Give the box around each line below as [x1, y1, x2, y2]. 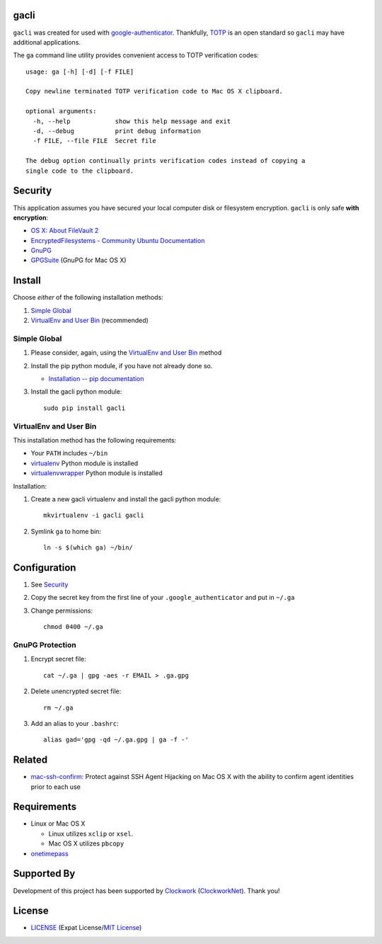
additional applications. [13, 38, 81, 46]
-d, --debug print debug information [33, 127, 202, 135]
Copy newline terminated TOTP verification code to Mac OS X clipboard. [25, 87, 283, 96]
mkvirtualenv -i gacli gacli [43, 511, 144, 520]
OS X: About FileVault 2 [30, 227, 99, 235]
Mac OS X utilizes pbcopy [48, 839, 125, 848]
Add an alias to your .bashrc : [30, 719, 119, 727]
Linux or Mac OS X [30, 819, 86, 828]
